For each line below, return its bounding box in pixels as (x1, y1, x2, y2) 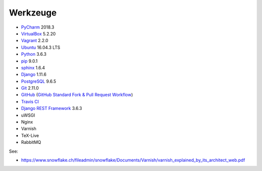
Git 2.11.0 (21, 85, 39, 91)
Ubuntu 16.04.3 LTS (21, 44, 61, 50)
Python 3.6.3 (21, 51, 47, 57)
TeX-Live (21, 132, 39, 138)
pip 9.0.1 (21, 58, 38, 64)
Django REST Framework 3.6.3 (21, 106, 82, 111)
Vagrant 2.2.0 (21, 38, 49, 44)
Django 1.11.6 (21, 72, 47, 78)
